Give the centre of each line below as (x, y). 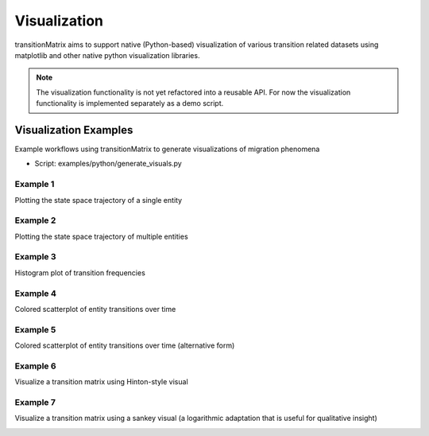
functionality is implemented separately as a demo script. (130, 103)
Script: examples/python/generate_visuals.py (108, 164)
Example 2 (35, 220)
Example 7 (35, 403)
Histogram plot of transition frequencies (80, 272)
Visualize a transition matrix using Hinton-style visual (101, 382)
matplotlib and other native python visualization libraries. (107, 55)
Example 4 (36, 293)
